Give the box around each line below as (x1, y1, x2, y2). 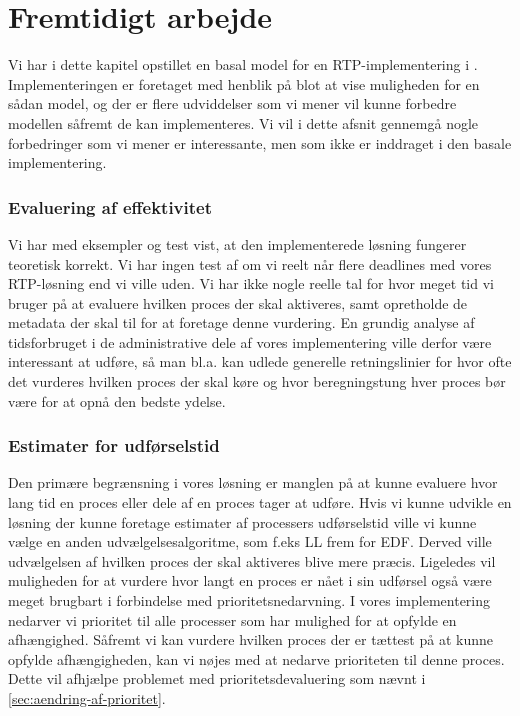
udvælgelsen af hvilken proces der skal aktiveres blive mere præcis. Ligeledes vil (8, 550, 496, 571)
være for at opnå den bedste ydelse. (8, 390, 226, 411)
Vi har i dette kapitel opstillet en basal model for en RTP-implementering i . (8, 54, 478, 75)
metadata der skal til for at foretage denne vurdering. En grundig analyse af (8, 312, 475, 333)
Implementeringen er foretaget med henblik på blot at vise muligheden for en (8, 73, 480, 94)
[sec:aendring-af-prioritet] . (8, 688, 166, 708)
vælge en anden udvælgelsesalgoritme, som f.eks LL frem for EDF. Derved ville (8, 531, 492, 552)
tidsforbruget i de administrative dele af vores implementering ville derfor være (8, 331, 492, 352)
